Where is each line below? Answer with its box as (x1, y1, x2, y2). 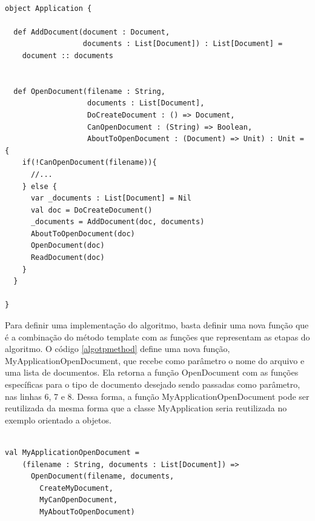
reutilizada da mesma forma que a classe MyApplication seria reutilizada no (5, 402, 287, 414)
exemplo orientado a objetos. (5, 413, 111, 426)
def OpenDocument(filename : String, (13, 87, 165, 96)
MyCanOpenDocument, (39, 496, 118, 505)
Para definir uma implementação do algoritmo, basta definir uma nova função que (5, 319, 309, 331)
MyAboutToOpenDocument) (39, 507, 135, 516)
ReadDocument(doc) (30, 253, 105, 262)
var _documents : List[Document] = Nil (30, 194, 191, 203)
